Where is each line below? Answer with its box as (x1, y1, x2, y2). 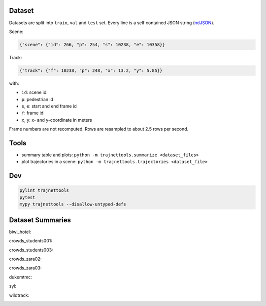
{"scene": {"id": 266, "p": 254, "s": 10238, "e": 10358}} (19, 42, 165, 47)
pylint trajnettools (19, 188, 69, 193)
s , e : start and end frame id (21, 103, 77, 109)
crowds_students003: (9, 247, 54, 253)
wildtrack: (9, 292, 30, 298)
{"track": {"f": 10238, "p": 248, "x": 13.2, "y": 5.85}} (19, 68, 163, 73)
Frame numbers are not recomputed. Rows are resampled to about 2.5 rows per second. (9, 126, 189, 132)
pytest (19, 195, 35, 200)
